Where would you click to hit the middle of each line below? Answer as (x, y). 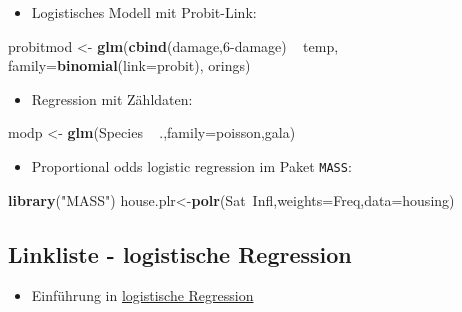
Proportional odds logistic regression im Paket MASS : (191, 165)
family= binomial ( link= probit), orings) (129, 65)
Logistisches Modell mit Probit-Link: (144, 12)
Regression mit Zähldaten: (112, 98)
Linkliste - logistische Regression (180, 253)
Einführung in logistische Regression (142, 295)
